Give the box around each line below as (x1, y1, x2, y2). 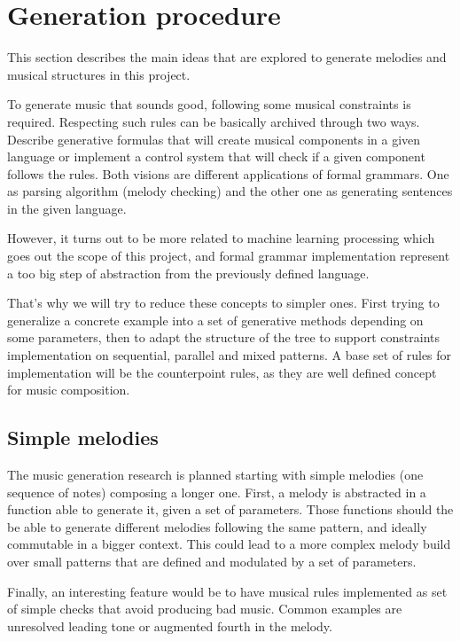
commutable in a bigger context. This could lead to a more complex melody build (7, 535, 451, 553)
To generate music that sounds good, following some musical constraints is (7, 95, 411, 113)
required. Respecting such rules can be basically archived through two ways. (7, 112, 420, 130)
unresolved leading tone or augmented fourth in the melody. (7, 616, 332, 635)
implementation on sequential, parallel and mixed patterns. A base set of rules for (7, 346, 452, 364)
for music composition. (7, 380, 130, 399)
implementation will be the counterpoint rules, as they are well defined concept (7, 363, 437, 381)
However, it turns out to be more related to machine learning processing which (7, 229, 435, 247)
